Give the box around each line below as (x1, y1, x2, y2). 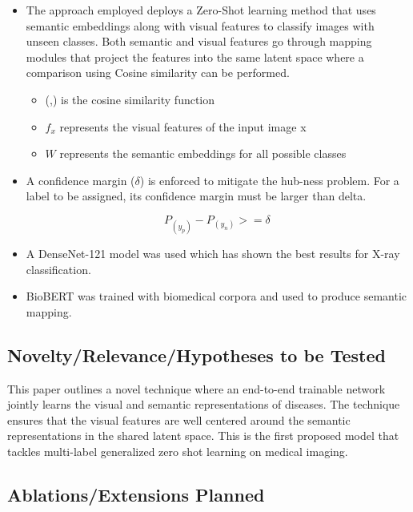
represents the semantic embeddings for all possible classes (59, 145, 347, 162)
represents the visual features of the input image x (59, 118, 307, 135)
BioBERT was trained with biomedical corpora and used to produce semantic (26, 288, 407, 304)
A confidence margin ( (26, 171, 135, 188)
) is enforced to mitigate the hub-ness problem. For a (139, 171, 399, 188)
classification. (26, 260, 91, 277)
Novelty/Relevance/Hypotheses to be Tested (7, 342, 386, 367)
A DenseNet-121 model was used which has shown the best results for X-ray (26, 245, 400, 262)
